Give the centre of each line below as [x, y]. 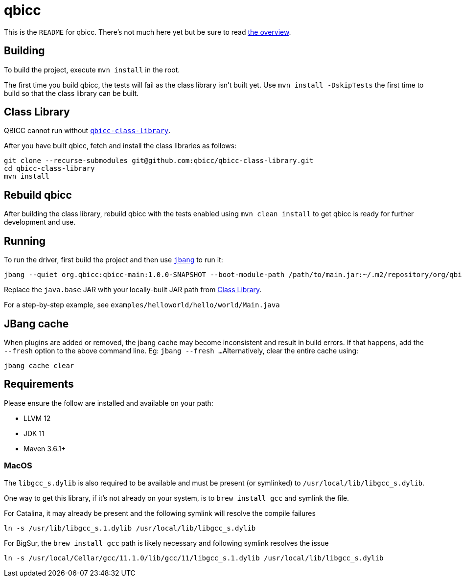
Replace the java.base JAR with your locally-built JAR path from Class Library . [133, 290]
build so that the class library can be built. [71, 93]
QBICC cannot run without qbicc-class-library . [87, 131]
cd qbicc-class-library [49, 169]
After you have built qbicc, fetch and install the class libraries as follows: [120, 146]
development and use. [40, 222]
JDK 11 [34, 433]
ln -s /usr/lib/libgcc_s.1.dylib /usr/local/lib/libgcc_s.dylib [130, 528]
